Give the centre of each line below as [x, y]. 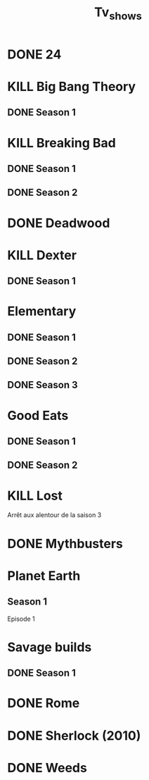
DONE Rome [44, 704]
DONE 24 [34, 54]
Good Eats [38, 415]
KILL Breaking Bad [61, 143]
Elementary [42, 311]
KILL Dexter [42, 255]
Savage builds [50, 647]
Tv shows [118, 13]
